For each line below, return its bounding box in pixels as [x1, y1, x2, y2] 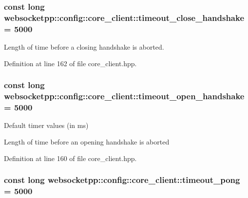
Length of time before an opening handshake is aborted [4, 136, 170, 146]
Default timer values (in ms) [4, 120, 89, 130]
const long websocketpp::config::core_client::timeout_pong [4, 174, 240, 186]
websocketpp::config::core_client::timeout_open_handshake [4, 90, 245, 102]
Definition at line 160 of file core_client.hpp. [4, 153, 137, 163]
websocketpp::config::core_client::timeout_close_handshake [4, 11, 245, 23]
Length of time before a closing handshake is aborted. [4, 42, 164, 52]
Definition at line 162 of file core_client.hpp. [4, 58, 137, 68]
